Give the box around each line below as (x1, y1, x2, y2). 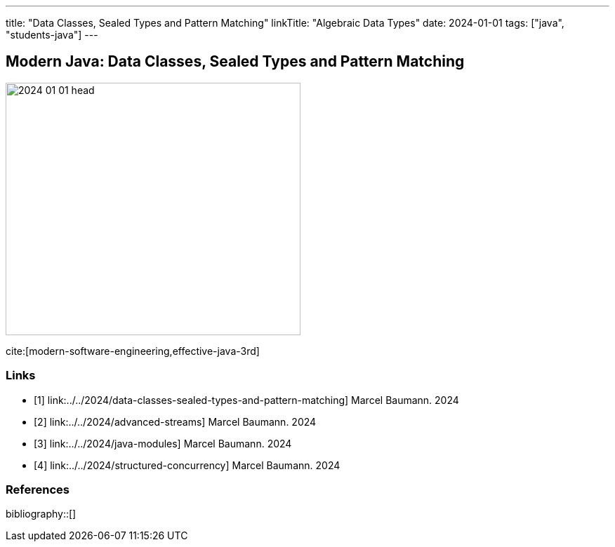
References (6, 482, 70, 497)
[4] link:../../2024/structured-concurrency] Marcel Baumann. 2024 (34, 459, 340, 471)
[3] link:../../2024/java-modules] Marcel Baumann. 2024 (34, 437, 292, 450)
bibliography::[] (6, 508, 77, 520)
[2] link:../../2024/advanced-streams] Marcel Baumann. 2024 (34, 415, 317, 428)
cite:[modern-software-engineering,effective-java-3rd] (6, 344, 260, 357)
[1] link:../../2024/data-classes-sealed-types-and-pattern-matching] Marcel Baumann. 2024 (34, 393, 459, 406)
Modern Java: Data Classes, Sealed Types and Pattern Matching (6, 53, 465, 71)
